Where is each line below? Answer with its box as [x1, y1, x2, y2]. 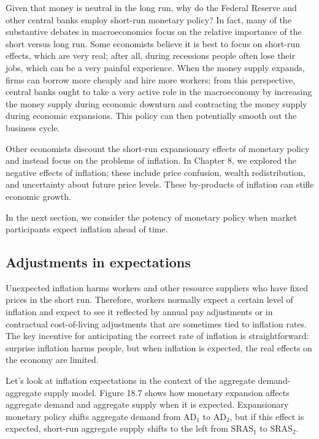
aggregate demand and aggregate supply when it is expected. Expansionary [6, 398, 289, 411]
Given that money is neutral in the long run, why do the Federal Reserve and [6, 1, 297, 13]
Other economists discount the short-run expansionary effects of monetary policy [6, 142, 310, 155]
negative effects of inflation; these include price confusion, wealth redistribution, [6, 166, 306, 178]
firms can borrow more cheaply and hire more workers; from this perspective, [6, 73, 296, 86]
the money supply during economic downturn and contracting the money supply [6, 97, 307, 110]
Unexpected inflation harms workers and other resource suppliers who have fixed [6, 281, 308, 294]
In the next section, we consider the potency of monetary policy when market [6, 210, 298, 223]
